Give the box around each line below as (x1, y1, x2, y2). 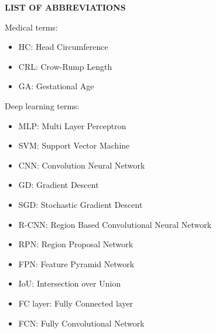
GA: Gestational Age (18, 80, 94, 92)
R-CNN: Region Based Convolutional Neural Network (18, 218, 212, 230)
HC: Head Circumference (18, 41, 108, 53)
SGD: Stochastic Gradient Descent (18, 198, 143, 210)
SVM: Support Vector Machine (18, 139, 130, 152)
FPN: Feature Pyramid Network (18, 257, 135, 270)
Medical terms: (5, 21, 58, 33)
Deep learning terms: (5, 99, 80, 112)
